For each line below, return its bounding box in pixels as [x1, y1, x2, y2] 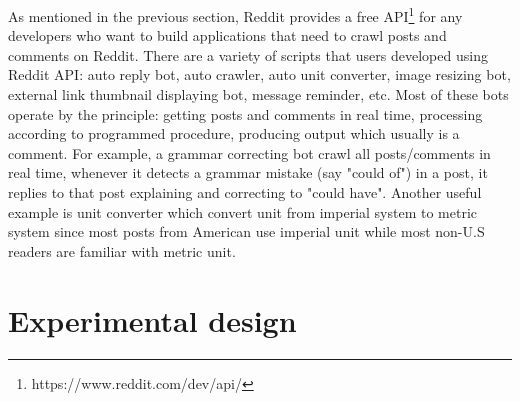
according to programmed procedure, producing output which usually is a [8, 123, 460, 144]
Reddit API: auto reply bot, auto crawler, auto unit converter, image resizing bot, [8, 64, 511, 85]
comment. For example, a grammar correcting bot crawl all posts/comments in [8, 142, 491, 163]
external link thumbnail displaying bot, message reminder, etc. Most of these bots [8, 84, 509, 105]
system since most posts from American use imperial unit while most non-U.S [8, 221, 485, 242]
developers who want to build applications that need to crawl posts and [8, 25, 447, 46]
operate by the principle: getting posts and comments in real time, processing [8, 103, 483, 124]
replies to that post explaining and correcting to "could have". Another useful [8, 182, 482, 202]
